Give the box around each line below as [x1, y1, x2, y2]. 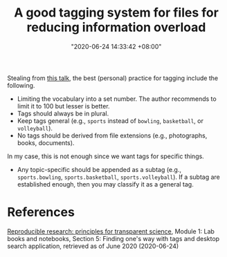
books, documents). [17, 138, 75, 146]
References [7, 204, 75, 220]
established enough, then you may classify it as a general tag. [17, 180, 194, 188]
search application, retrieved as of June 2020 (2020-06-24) [7, 242, 179, 250]
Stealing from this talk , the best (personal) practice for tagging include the [7, 74, 219, 82]
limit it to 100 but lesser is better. [17, 102, 110, 110]
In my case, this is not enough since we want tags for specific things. [7, 152, 204, 160]
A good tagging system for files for [13, 5, 219, 21]
